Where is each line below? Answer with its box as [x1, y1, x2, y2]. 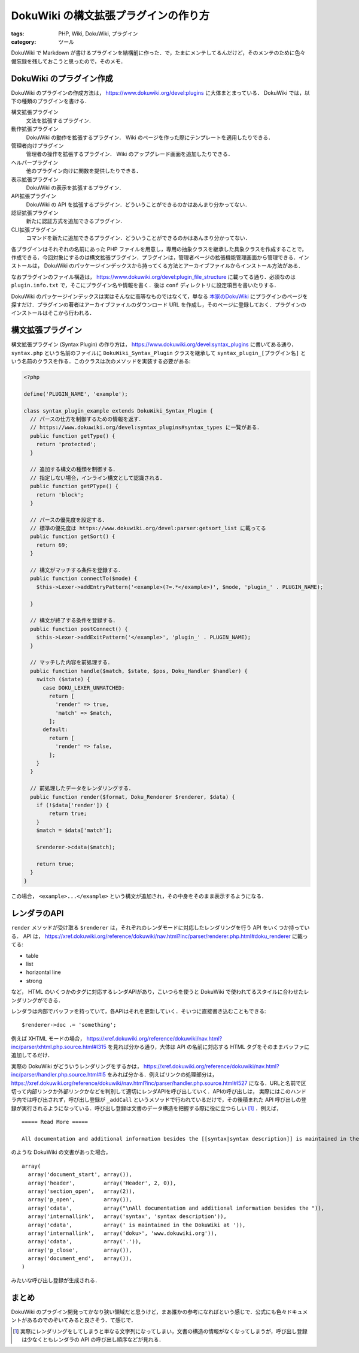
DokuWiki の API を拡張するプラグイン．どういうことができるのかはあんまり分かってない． [26, 201, 251, 208]
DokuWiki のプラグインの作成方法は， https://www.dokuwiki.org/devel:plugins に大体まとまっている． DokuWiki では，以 [11, 89, 311, 96]
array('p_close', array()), [28, 1246, 133, 1253]
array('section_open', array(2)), [28, 1187, 136, 1195]
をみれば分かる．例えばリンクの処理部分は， [107, 1071, 218, 1078]
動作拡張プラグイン [11, 125, 59, 133]
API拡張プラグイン [11, 193, 57, 200]
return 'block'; [36, 491, 84, 498]
